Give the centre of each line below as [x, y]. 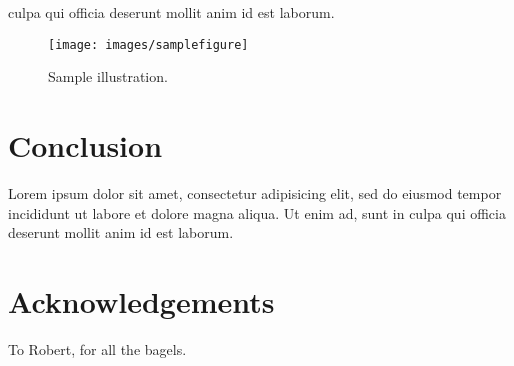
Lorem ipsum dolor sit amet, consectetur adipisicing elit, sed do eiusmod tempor [255, 192]
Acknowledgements [141, 300]
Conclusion [85, 145]
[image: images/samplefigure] [148, 44]
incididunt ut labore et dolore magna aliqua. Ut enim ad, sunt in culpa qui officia [257, 212]
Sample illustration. [108, 76]
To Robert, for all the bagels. [97, 348]
